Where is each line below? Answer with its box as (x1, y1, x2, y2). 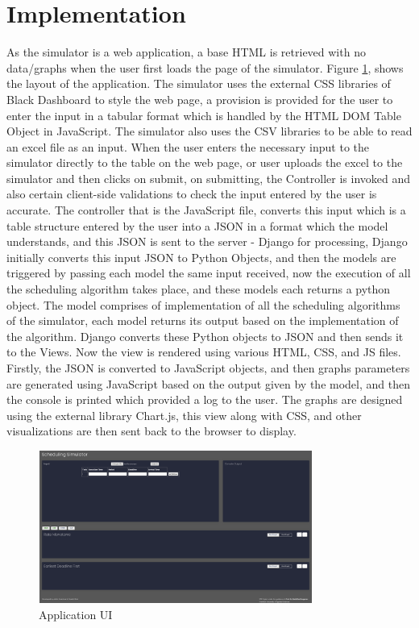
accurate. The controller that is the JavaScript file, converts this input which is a (6, 202, 406, 218)
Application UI (39, 605, 113, 622)
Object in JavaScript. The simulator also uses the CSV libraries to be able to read (6, 123, 413, 139)
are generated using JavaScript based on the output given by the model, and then (6, 375, 410, 392)
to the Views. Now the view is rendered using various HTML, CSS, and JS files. (6, 343, 401, 360)
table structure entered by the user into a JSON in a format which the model (6, 217, 388, 234)
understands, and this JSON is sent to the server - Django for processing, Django (6, 233, 408, 250)
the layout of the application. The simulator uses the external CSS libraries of (6, 75, 391, 92)
